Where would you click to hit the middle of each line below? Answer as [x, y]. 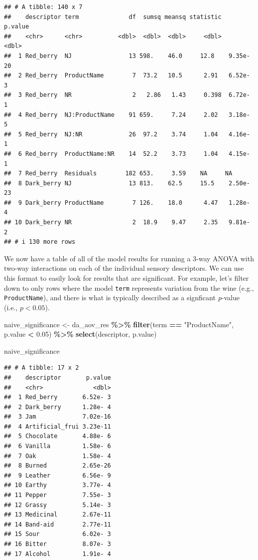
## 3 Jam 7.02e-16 [58, 417]
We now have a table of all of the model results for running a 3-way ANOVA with [129, 258]
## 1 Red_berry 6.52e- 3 [58, 397]
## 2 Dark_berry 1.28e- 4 [58, 407]
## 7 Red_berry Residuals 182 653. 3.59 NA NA [118, 174]
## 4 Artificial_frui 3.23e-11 [58, 426]
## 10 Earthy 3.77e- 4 [58, 485]
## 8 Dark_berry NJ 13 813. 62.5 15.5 [109, 183]
